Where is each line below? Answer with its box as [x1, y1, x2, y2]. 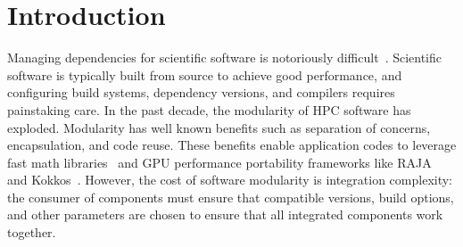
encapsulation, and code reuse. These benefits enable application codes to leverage [7, 136, 457, 154]
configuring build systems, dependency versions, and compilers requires [7, 83, 395, 102]
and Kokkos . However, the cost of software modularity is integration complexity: [7, 170, 453, 189]
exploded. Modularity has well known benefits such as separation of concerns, [7, 118, 431, 136]
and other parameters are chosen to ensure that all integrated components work [7, 205, 443, 224]
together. [7, 223, 56, 242]
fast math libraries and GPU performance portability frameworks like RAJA [7, 152, 432, 171]
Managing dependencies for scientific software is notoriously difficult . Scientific [7, 48, 442, 67]
